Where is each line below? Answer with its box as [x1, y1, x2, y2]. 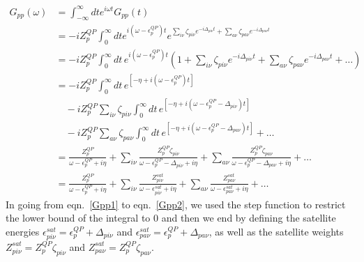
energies [6, 224, 40, 238]
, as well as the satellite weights [208, 224, 344, 238]
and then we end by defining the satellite [161, 210, 336, 225]
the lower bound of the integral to [6, 210, 151, 225]
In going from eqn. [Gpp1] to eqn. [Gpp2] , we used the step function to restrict [6, 196, 346, 211]
